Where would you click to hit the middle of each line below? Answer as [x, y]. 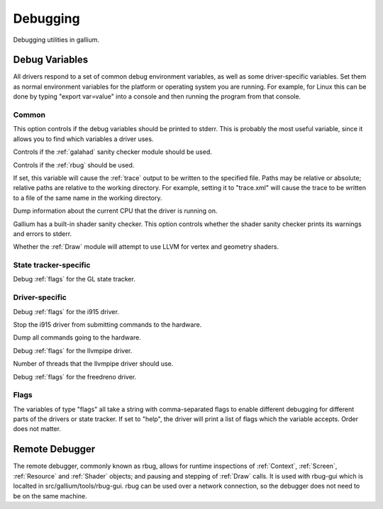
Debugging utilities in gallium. [56, 40]
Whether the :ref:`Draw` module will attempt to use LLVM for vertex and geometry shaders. [146, 247]
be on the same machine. [50, 496]
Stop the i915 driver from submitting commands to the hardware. [107, 324]
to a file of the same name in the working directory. [88, 198]
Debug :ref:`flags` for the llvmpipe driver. [73, 350]
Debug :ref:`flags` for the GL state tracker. [74, 279]
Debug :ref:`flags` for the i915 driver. [66, 311]
